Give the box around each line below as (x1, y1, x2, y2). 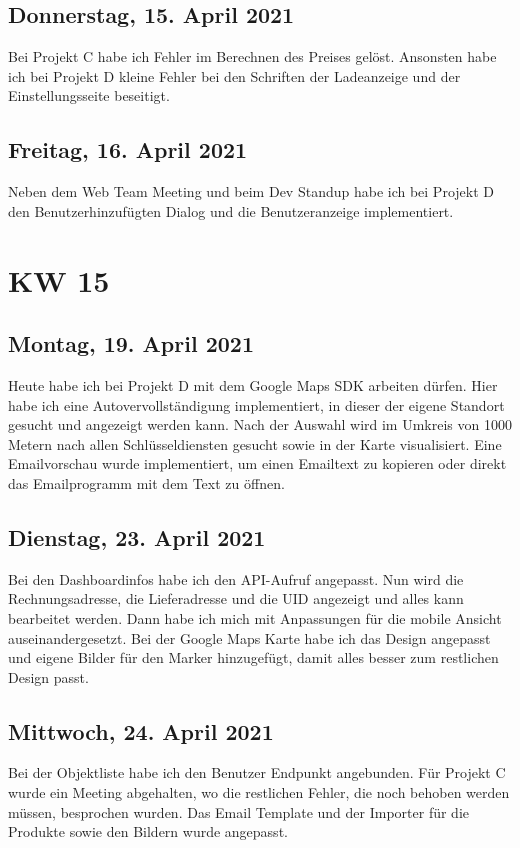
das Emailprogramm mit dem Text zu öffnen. (8, 472, 285, 493)
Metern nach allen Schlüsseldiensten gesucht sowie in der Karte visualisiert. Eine (8, 433, 502, 454)
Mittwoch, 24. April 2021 (8, 715, 274, 746)
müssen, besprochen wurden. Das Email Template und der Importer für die (8, 801, 470, 822)
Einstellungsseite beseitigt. (8, 85, 170, 106)
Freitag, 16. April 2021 (8, 134, 248, 165)
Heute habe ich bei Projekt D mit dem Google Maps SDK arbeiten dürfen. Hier (8, 374, 498, 395)
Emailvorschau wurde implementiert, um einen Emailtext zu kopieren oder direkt (8, 453, 507, 474)
